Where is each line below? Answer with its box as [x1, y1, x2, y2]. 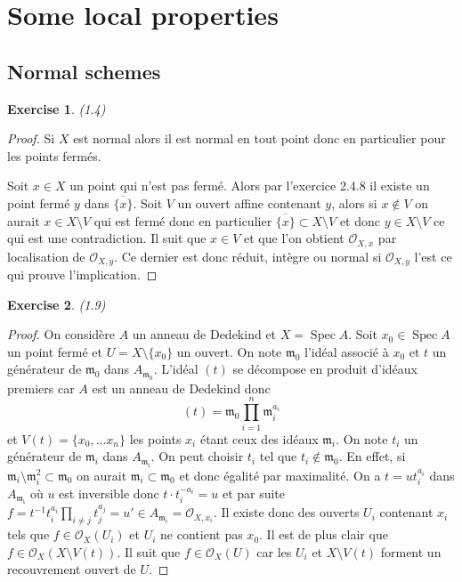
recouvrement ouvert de [7, 560, 136, 578]
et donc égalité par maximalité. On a [179, 465, 381, 484]
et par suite [222, 483, 286, 502]
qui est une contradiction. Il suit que [7, 229, 207, 247]
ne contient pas [160, 525, 243, 544]
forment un [380, 542, 442, 561]
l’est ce [414, 247, 452, 265]
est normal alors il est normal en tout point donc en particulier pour [73, 129, 446, 148]
